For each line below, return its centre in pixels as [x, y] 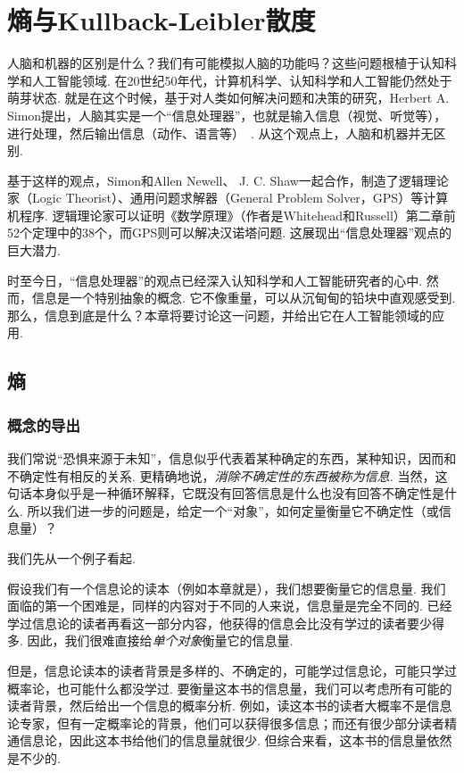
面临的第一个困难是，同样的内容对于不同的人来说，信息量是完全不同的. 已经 [230, 606]
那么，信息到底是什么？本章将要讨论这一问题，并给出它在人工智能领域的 [220, 315]
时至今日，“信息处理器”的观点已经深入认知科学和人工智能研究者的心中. [215, 280]
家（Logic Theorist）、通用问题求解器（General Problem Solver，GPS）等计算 [228, 198]
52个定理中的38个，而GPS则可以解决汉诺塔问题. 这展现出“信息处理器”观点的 [230, 233]
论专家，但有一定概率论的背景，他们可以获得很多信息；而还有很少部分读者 [226, 723]
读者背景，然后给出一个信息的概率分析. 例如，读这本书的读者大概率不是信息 [230, 706]
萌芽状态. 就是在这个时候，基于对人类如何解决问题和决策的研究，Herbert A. [228, 98]
